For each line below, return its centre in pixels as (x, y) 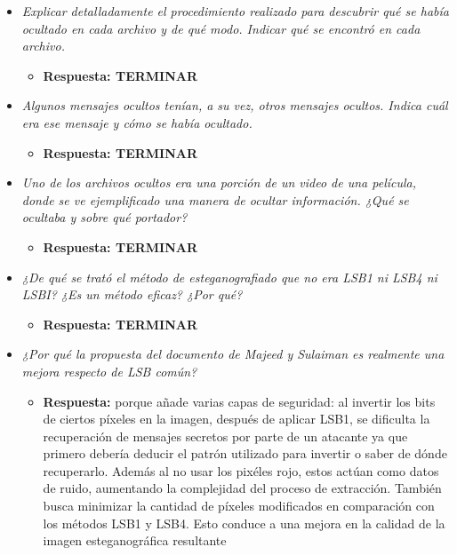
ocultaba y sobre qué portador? (104, 217)
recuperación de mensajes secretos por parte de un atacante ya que (225, 436)
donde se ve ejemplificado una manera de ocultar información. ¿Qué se (215, 199)
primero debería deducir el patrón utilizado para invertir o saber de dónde (245, 453)
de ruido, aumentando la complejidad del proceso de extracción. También (242, 488)
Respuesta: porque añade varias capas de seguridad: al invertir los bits (239, 401)
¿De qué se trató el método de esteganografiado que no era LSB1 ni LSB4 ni (229, 277)
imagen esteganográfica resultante (135, 540)
